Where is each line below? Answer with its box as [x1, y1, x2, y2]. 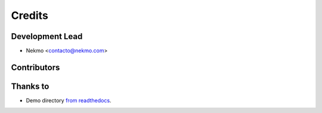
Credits [11, 9, 49, 22]
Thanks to [11, 81, 49, 91]
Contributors [11, 62, 60, 72]
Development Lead [11, 31, 83, 41]
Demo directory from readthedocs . [26, 96, 112, 104]
